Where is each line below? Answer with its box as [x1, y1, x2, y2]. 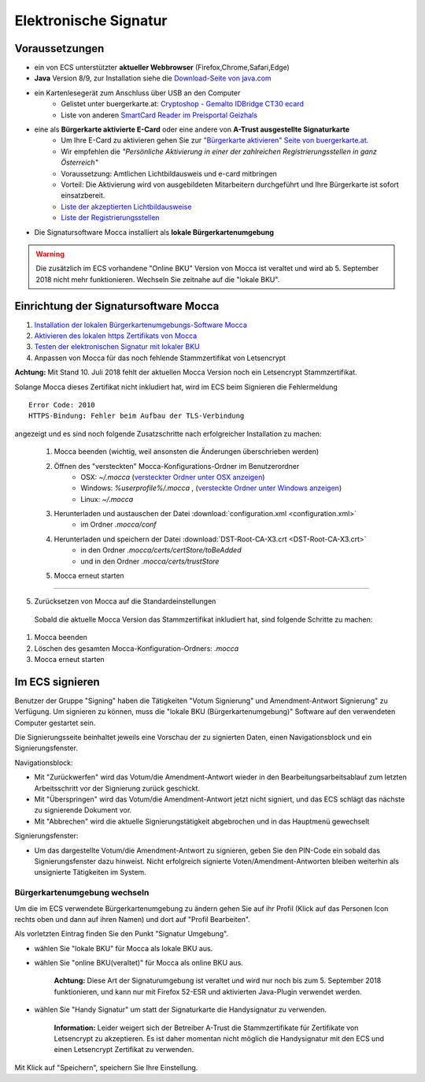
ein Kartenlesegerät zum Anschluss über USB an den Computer [34, 87, 241, 98]
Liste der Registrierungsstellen [61, 213, 161, 222]
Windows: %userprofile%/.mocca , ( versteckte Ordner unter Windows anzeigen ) [80, 483, 342, 493]
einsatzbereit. [61, 191, 105, 200]
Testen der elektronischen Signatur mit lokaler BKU [34, 342, 200, 351]
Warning [35, 249, 65, 258]
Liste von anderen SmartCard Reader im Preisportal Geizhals [61, 110, 257, 120]
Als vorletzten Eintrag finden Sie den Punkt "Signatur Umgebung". [14, 929, 228, 939]
